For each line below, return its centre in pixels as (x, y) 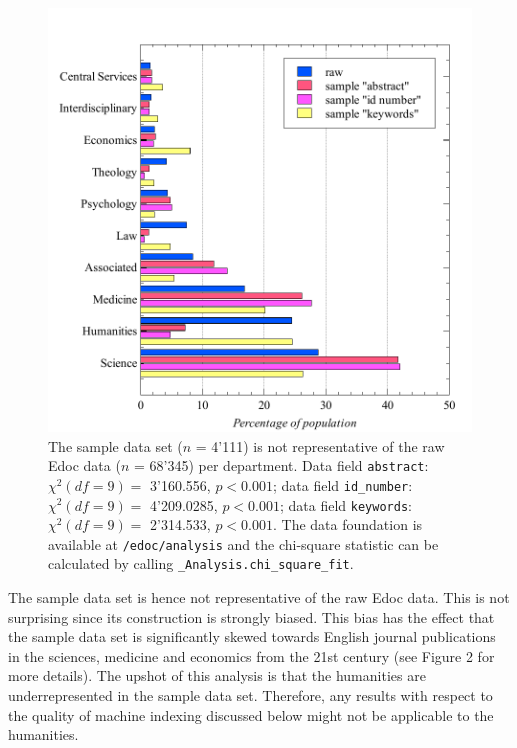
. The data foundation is (348, 524)
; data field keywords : (346, 504)
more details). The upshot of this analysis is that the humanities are (217, 675)
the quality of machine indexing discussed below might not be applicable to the (251, 714)
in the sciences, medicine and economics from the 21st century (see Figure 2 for (251, 655)
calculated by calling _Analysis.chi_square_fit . (201, 563)
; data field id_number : (343, 484)
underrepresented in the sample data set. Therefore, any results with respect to (250, 695)
